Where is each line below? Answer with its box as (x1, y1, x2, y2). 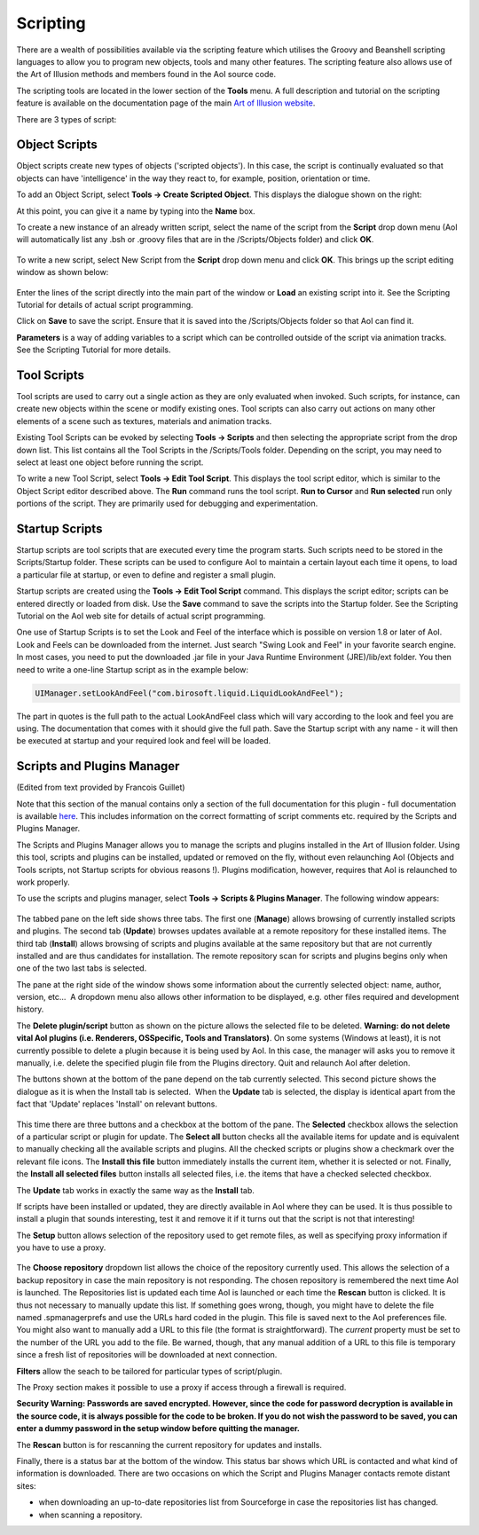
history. (16, 1004, 44, 1015)
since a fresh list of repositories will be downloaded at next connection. (16, 1350, 278, 1360)
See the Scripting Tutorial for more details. (16, 344, 172, 355)
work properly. (16, 877, 70, 887)
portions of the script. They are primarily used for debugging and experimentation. (16, 498, 318, 509)
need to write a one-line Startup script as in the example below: (16, 664, 248, 674)
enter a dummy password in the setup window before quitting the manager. (16, 1423, 301, 1434)
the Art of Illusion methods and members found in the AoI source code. (16, 69, 277, 80)
